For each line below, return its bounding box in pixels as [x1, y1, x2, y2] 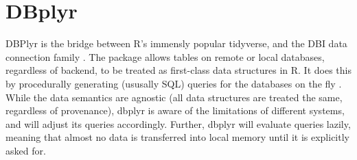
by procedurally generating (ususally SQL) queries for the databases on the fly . [5, 76, 342, 90]
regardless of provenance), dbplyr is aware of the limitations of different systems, [5, 103, 345, 118]
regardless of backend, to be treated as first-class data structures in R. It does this [5, 63, 352, 77]
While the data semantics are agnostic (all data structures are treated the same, [5, 90, 343, 104]
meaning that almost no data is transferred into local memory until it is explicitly [5, 130, 349, 144]
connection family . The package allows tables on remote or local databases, [5, 49, 325, 64]
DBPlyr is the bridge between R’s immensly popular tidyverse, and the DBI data [5, 36, 347, 51]
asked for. [5, 143, 46, 157]
